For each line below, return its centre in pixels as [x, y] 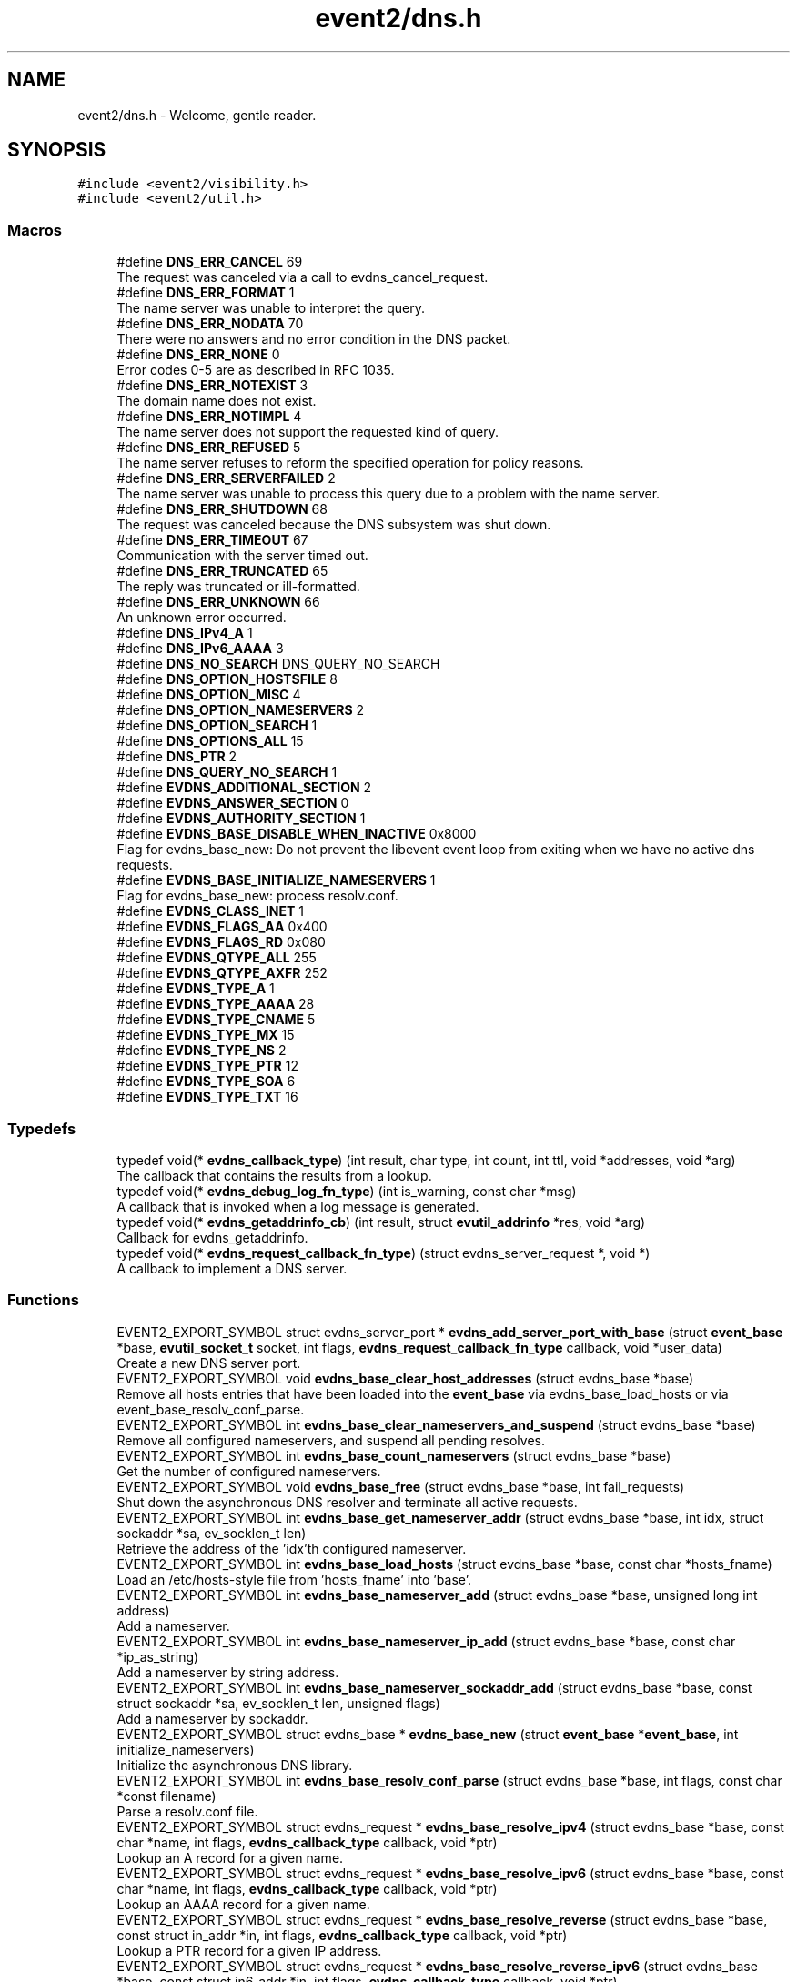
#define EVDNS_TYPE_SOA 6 [206, 1082]
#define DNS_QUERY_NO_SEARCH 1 [227, 772]
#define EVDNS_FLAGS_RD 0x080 [221, 942]
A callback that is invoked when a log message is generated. [298, 1206]
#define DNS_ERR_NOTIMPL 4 [209, 417]
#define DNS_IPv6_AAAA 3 [200, 649]
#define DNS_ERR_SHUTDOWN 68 [222, 509]
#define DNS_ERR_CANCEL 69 [210, 262]
